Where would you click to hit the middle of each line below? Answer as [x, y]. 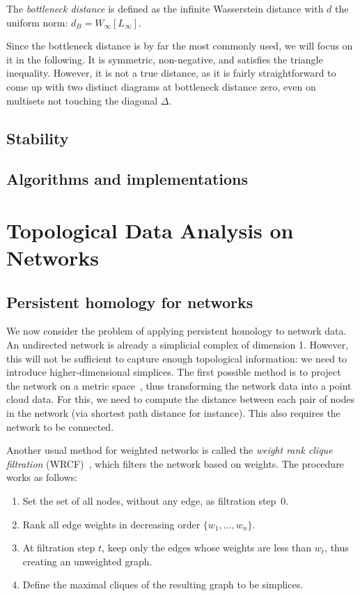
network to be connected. [60, 426]
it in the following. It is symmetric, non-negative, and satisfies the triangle [165, 59]
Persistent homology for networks [130, 301]
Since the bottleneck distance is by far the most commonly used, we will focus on [180, 46]
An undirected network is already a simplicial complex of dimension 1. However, [178, 345]
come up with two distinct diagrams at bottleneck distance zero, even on [161, 86]
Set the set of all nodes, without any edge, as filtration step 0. [156, 501]
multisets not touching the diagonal [82, 100]
